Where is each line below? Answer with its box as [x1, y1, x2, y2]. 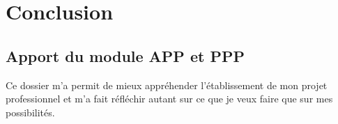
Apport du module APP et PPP [6, 45, 245, 66]
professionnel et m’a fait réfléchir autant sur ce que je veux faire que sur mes [6, 91, 333, 106]
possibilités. [6, 104, 55, 119]
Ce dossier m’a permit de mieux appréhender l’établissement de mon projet [6, 77, 328, 92]
